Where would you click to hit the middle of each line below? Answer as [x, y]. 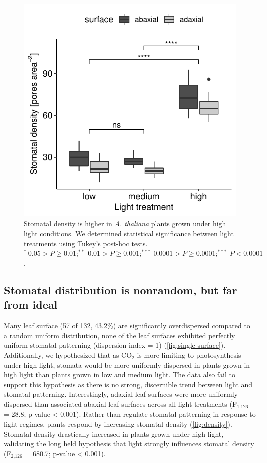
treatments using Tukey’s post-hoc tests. [86, 243]
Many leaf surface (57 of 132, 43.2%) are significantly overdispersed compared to [127, 325]
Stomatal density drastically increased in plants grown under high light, [114, 434]
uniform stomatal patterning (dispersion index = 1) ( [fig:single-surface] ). [115, 345]
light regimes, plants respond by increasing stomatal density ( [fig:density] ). [118, 424]
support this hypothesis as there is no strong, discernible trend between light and [128, 384]
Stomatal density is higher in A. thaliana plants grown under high [125, 223]
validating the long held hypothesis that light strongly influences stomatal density [129, 444]
